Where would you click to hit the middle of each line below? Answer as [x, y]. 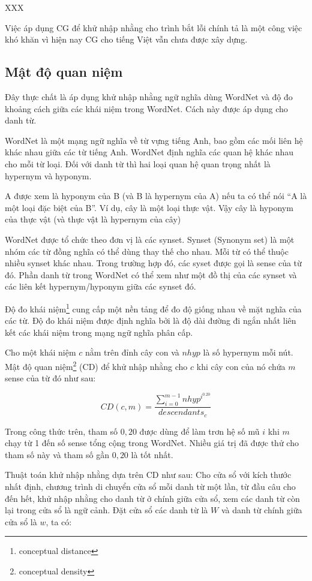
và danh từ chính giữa [262, 510]
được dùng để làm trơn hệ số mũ [199, 431]
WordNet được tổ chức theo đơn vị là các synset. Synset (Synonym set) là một [150, 239]
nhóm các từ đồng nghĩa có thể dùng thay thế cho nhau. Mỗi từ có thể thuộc [147, 251]
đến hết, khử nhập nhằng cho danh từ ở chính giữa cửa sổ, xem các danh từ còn [152, 498]
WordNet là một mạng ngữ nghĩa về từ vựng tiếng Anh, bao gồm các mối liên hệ [154, 140]
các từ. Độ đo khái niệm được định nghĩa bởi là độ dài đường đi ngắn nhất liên [151, 320]
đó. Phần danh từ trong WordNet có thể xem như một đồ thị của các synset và [151, 274]
